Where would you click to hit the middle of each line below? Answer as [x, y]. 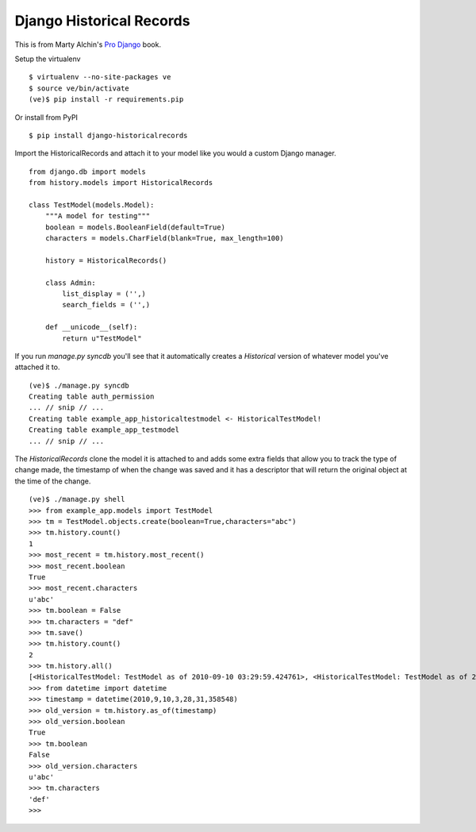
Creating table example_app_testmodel [104, 430]
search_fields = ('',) [106, 305]
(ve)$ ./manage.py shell [77, 499]
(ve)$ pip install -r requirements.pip [106, 100]
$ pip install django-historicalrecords [108, 135]
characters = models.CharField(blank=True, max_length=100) [165, 239]
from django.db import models [88, 171]
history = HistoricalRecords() [106, 260]
